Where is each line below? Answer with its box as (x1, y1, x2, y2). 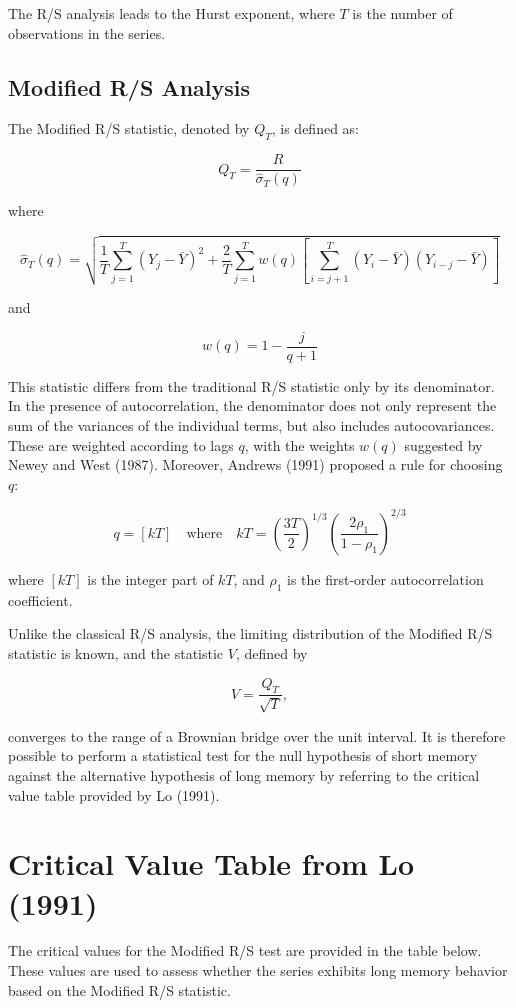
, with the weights (244, 434, 355, 455)
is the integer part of (87, 568, 214, 589)
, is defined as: (271, 118, 359, 139)
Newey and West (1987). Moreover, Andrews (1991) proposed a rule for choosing (8, 454, 503, 475)
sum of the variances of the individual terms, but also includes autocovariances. (8, 415, 495, 436)
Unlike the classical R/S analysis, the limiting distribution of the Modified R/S (8, 623, 493, 644)
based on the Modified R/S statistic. (8, 979, 231, 1000)
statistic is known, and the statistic (8, 642, 224, 663)
